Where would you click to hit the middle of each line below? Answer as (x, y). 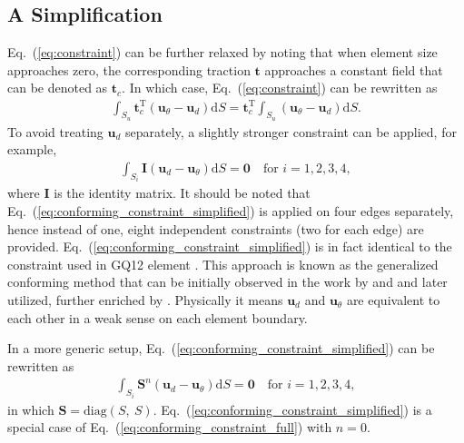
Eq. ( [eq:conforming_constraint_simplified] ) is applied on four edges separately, (231, 210)
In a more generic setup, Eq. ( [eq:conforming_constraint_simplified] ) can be (221, 348)
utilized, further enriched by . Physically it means (145, 299)
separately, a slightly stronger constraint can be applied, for (291, 131)
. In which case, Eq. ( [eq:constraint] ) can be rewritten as (280, 88)
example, (32, 149)
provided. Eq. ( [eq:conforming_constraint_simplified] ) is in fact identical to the (230, 246)
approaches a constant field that (354, 69)
